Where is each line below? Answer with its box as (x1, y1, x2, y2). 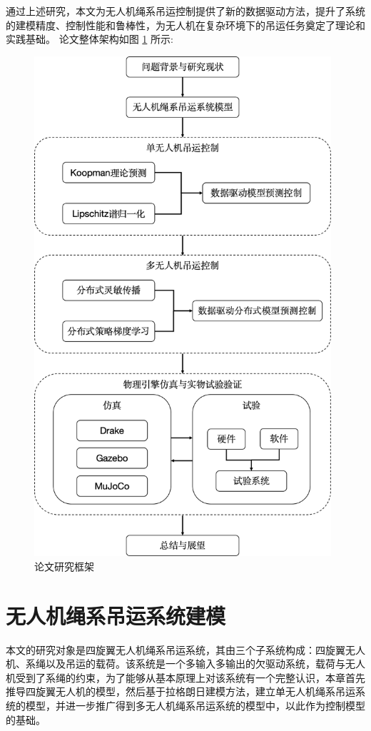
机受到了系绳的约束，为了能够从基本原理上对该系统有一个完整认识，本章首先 (6, 670, 365, 685)
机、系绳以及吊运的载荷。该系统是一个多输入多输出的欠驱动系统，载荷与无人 (6, 656, 365, 671)
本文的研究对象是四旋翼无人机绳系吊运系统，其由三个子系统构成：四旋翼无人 (6, 642, 365, 657)
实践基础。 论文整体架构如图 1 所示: (6, 31, 173, 46)
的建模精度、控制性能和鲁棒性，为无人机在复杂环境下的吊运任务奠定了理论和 (6, 17, 365, 32)
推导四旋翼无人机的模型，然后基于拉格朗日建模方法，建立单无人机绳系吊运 (6, 684, 355, 699)
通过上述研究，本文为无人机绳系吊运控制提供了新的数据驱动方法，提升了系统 (6, 4, 365, 18)
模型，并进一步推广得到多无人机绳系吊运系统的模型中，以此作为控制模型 (25, 698, 365, 713)
